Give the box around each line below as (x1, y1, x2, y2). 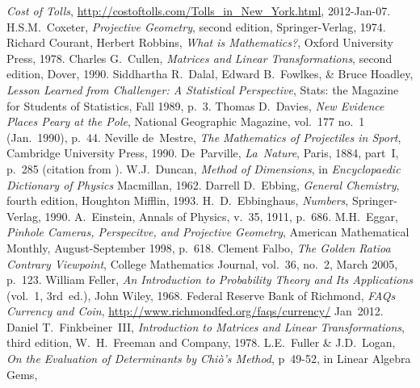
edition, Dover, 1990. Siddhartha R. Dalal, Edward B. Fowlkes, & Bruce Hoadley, (6, 65, 414, 82)
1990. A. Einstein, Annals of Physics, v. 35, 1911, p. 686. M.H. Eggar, (44, 207, 398, 224)
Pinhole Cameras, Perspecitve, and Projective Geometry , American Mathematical (6, 223, 409, 240)
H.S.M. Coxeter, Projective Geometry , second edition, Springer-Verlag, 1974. (6, 18, 386, 35)
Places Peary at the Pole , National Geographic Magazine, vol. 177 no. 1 (6, 113, 365, 130)
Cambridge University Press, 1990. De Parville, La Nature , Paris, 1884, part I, (6, 144, 399, 161)
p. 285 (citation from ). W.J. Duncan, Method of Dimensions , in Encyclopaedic (6, 160, 401, 177)
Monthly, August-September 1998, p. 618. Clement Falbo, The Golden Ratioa (6, 239, 391, 256)
